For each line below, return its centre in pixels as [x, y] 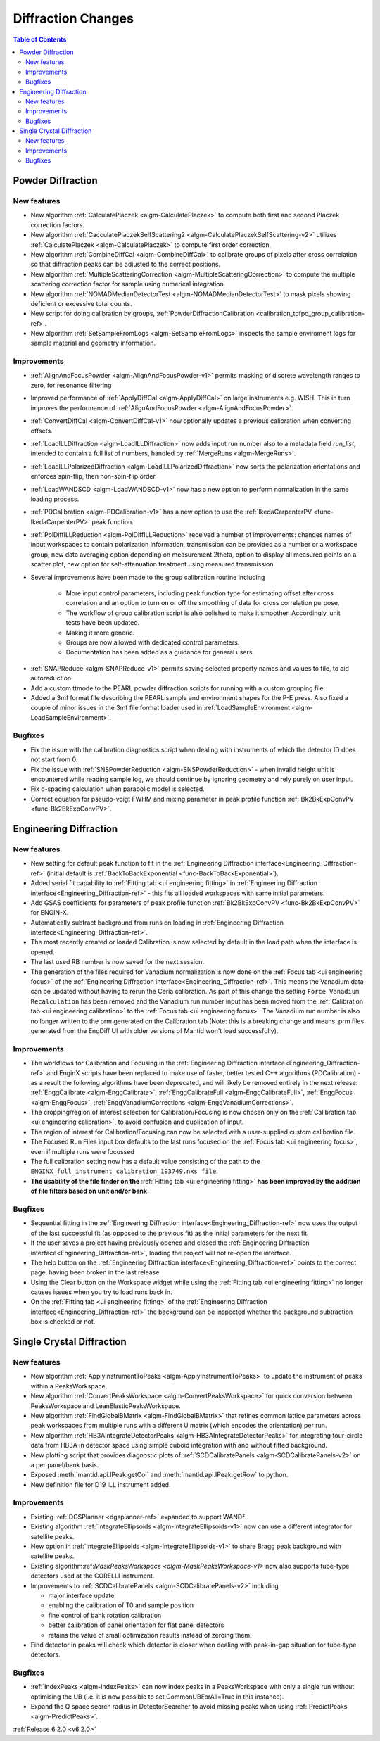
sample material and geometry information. [93, 343]
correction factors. [58, 224]
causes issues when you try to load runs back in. [101, 1292]
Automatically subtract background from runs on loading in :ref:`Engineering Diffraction [157, 923]
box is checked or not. [63, 1322]
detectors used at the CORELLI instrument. [93, 1576]
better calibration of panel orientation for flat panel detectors [136, 1625]
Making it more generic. [100, 633]
